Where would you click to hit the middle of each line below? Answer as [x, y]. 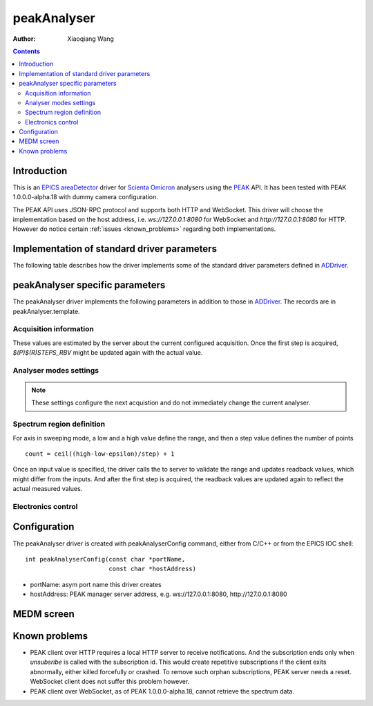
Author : [24, 39]
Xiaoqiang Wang [90, 39]
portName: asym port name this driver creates [96, 584]
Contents [27, 51]
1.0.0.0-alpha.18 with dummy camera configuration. [86, 197]
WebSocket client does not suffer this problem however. [110, 682]
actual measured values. [48, 489]
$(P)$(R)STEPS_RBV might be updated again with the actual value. [108, 353]
